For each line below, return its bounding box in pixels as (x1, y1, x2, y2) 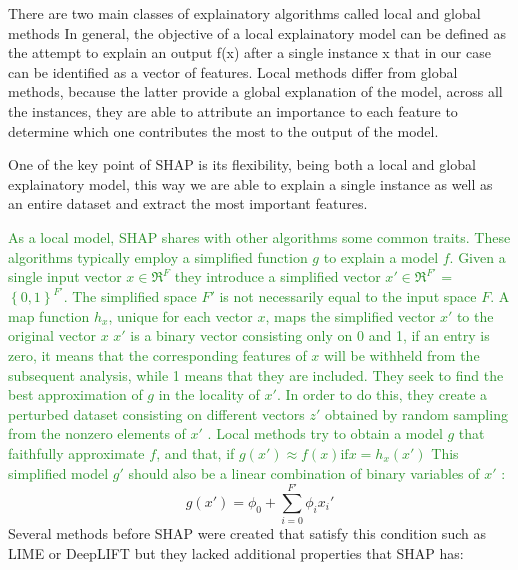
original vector (8, 325, 96, 346)
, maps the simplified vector (265, 305, 436, 326)
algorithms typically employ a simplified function (8, 246, 308, 267)
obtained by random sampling (325, 403, 508, 424)
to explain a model (323, 246, 439, 267)
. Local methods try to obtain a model (207, 423, 443, 444)
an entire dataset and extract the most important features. (8, 193, 368, 214)
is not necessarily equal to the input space (219, 286, 477, 307)
